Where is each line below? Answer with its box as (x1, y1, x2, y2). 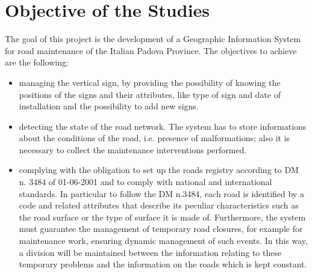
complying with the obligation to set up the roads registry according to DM (19, 163, 299, 176)
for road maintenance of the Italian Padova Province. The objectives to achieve (5, 44, 297, 56)
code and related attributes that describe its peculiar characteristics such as (19, 199, 299, 212)
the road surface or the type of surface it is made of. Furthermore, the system (19, 210, 306, 223)
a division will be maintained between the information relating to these (19, 246, 282, 258)
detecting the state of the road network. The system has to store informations (19, 120, 307, 132)
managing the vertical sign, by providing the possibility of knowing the (19, 76, 281, 88)
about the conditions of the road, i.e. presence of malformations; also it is (19, 132, 290, 144)
